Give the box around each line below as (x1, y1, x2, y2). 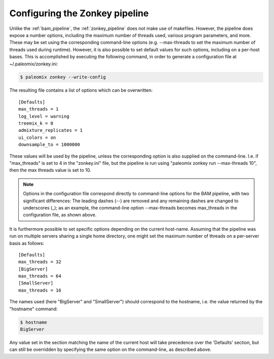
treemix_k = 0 (18, 121, 53, 126)
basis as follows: (9, 240, 44, 246)
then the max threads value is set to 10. (9, 167, 91, 173)
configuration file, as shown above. (23, 212, 96, 218)
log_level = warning (18, 113, 70, 119)
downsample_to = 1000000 (18, 142, 80, 148)
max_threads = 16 (18, 287, 61, 293)
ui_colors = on (18, 134, 56, 140)
